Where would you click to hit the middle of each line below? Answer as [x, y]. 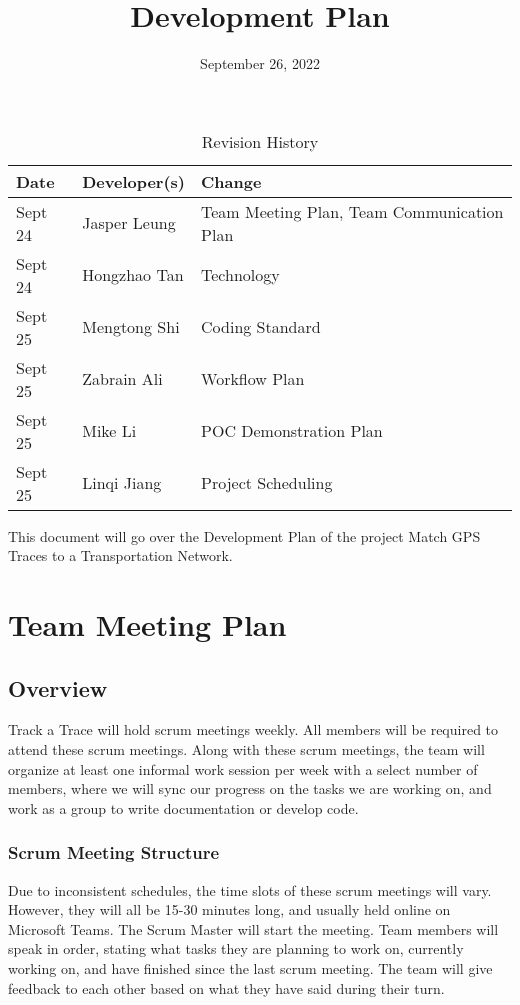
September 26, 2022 [260, 63]
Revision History [260, 141]
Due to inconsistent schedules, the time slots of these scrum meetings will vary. [250, 889]
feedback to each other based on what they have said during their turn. [226, 987]
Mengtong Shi [131, 327]
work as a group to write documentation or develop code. [183, 807]
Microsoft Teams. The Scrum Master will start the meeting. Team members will [253, 928]
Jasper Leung [129, 223]
